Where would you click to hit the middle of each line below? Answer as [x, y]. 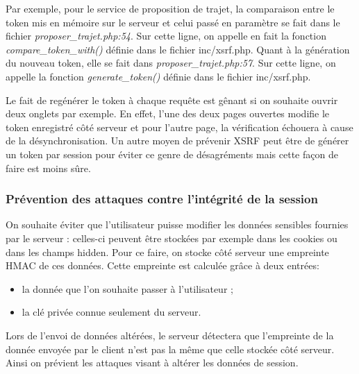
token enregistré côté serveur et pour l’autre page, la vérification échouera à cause [179, 127]
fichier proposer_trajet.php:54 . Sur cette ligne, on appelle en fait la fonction [166, 36]
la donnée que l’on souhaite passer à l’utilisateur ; [127, 288]
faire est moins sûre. [48, 168]
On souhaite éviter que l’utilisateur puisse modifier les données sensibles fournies [177, 224]
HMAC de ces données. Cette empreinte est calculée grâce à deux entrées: [162, 265]
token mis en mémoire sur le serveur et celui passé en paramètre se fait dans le [173, 22]
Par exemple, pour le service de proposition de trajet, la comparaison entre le [170, 8]
